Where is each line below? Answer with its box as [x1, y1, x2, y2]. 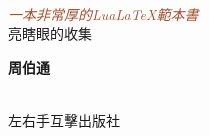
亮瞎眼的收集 [8, 23, 92, 44]
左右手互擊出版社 [8, 109, 120, 130]
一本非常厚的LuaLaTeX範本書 [8, 3, 199, 24]
